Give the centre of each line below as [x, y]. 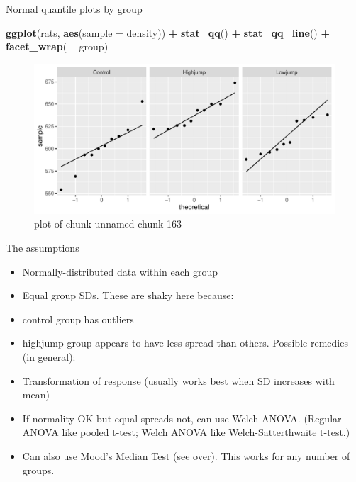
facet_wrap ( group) [57, 46]
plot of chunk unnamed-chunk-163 [108, 224]
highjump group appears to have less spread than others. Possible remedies [185, 343]
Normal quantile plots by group [74, 9]
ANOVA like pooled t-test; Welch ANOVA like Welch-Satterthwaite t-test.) [186, 432]
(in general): [49, 356]
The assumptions [43, 247]
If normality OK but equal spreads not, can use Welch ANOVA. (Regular [182, 418]
